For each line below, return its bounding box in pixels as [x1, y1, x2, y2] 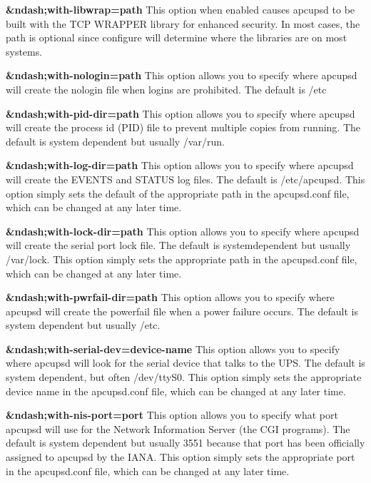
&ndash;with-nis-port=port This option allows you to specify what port [6, 407, 338, 422]
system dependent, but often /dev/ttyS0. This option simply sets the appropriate [6, 370, 362, 385]
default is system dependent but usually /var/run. [6, 133, 225, 148]
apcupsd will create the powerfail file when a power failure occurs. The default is [6, 303, 358, 318]
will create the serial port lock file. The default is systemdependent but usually [6, 238, 351, 253]
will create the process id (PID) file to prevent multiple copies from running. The [6, 120, 361, 135]
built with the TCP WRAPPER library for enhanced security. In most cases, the [6, 16, 360, 31]
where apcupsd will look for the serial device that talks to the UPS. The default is [6, 355, 365, 370]
